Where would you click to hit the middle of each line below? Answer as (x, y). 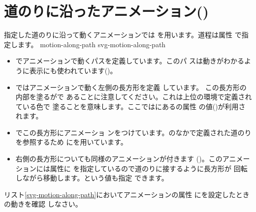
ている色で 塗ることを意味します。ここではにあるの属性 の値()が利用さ (130, 106)
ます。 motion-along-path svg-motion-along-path (92, 44)
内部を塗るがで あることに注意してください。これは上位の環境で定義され (134, 97)
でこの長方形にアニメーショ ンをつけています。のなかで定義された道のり (133, 132)
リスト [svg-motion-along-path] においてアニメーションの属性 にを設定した (120, 194)
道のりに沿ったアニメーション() (106, 11)
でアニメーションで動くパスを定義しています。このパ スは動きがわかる (130, 61)
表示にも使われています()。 (73, 70)
